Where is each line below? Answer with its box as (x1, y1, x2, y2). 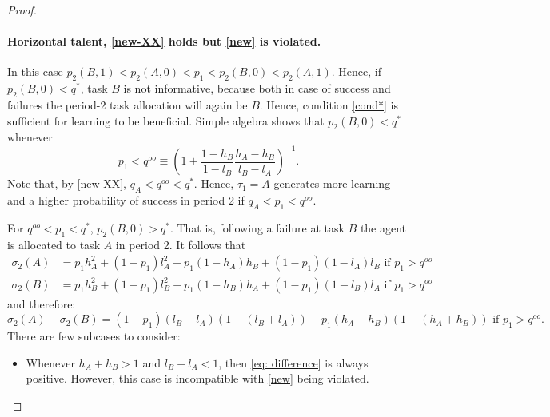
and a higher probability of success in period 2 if (7, 192, 245, 208)
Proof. (7, 2, 37, 18)
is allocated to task (7, 236, 101, 252)
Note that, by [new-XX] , (7, 175, 126, 192)
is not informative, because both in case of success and (123, 80, 391, 97)
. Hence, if (331, 63, 382, 80)
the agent (360, 220, 407, 236)
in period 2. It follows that (115, 236, 246, 252)
